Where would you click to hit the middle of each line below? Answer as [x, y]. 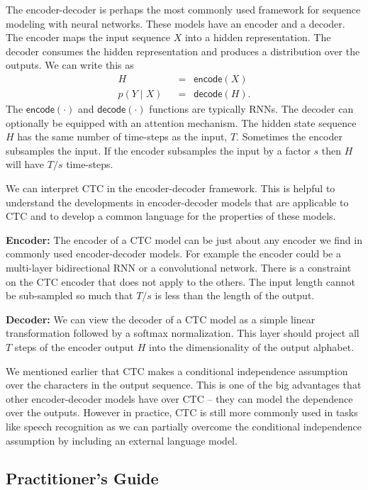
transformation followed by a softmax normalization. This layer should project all [183, 333]
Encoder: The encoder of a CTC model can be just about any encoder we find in [184, 239]
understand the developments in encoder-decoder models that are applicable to [177, 202]
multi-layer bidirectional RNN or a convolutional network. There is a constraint [179, 267]
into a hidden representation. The [258, 37]
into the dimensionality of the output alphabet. [252, 346]
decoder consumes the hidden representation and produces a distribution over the [183, 51]
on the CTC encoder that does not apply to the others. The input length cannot [180, 281]
